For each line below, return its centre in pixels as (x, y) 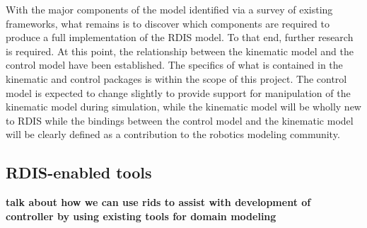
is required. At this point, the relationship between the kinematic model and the (180, 51)
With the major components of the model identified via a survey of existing (169, 9)
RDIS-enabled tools (79, 172)
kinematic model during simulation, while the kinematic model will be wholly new (183, 107)
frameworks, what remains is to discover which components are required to (168, 23)
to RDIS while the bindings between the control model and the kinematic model (180, 120)
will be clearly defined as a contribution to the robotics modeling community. (173, 134)
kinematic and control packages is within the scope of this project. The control (176, 78)
